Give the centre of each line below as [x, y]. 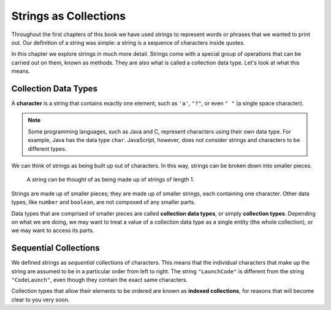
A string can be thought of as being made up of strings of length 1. [111, 180]
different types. [47, 149]
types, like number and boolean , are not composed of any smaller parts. [103, 202]
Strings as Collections [69, 16]
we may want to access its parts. [53, 230]
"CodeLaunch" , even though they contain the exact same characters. [100, 280]
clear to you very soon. [40, 300]
